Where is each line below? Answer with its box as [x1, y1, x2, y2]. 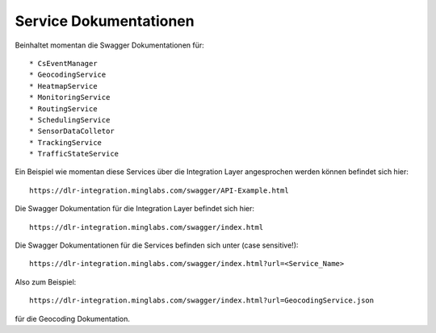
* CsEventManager [29, 59, 98, 68]
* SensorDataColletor [29, 127, 115, 136]
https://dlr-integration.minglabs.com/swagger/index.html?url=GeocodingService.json [29, 296, 375, 306]
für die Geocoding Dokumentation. [15, 314, 131, 323]
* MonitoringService [29, 93, 111, 102]
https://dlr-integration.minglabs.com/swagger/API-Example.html [29, 185, 290, 195]
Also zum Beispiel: [15, 277, 77, 286]
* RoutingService [29, 104, 98, 113]
